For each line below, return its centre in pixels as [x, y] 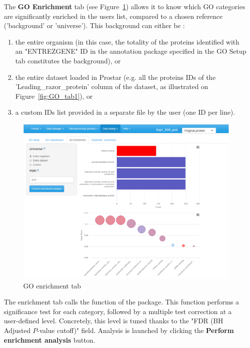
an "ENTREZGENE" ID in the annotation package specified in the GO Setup [131, 51]
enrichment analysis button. [50, 340]
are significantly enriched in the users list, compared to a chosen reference [113, 16]
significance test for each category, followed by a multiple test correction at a [118, 311]
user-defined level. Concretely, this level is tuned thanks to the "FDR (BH [114, 321]
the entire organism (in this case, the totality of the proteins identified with [127, 41]
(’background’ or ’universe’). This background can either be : [94, 25]
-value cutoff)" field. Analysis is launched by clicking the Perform [135, 330]
